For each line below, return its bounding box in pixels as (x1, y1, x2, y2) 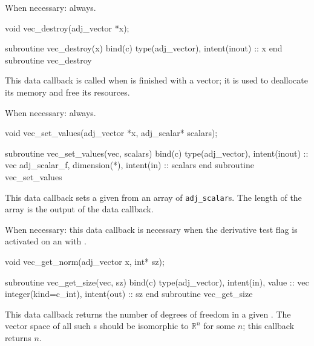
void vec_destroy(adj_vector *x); (5, 21, 129, 34)
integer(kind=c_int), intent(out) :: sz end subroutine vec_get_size (5, 287, 253, 300)
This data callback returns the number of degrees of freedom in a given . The (5, 307, 291, 320)
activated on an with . (5, 235, 87, 247)
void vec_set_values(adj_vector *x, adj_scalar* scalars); (5, 126, 218, 139)
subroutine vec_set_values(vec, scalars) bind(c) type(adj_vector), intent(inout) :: (5, 146, 309, 159)
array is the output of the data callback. (5, 203, 154, 215)
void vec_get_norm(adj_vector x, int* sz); (5, 255, 165, 267)
